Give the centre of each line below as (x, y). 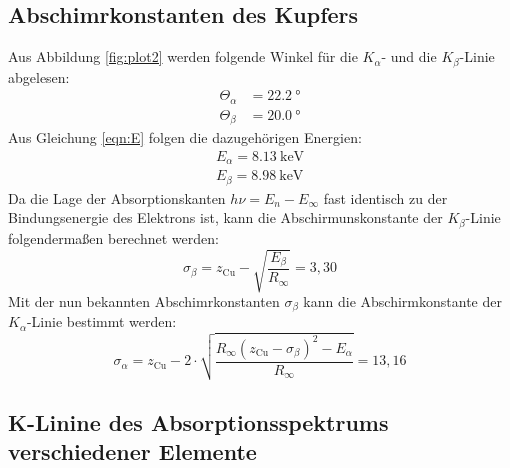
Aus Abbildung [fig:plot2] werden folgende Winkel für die (183, 56)
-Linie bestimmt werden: (101, 321)
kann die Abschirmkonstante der (402, 300)
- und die (409, 56)
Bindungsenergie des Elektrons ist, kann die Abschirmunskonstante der (225, 217)
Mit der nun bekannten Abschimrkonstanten (144, 300)
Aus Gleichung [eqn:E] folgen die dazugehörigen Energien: (185, 137)
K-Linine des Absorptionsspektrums (198, 422)
